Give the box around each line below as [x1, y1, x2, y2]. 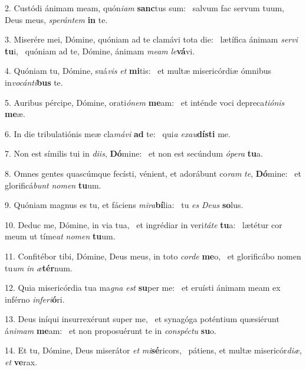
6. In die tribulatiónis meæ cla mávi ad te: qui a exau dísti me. [5, 127, 231, 139]
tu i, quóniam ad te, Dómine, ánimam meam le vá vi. [5, 44, 195, 57]
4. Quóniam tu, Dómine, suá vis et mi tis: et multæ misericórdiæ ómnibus [5, 64, 272, 77]
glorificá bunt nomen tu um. [5, 178, 101, 191]
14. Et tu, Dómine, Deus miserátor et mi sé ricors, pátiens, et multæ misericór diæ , [5, 344, 302, 356]
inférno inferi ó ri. [5, 293, 65, 305]
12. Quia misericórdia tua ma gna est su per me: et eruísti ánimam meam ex [5, 281, 281, 294]
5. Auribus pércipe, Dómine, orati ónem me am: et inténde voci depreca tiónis [5, 96, 285, 108]
